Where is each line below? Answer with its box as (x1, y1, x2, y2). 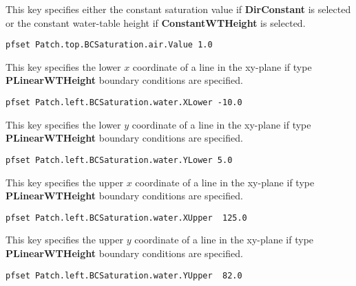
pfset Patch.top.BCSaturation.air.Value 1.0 (6, 40, 213, 50)
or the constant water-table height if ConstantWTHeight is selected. (6, 15, 306, 30)
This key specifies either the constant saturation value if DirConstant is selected (6, 2, 351, 16)
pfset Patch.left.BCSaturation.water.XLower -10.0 (6, 98, 242, 108)
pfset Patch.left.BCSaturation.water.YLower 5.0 (6, 155, 233, 165)
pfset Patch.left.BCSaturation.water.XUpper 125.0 (6, 212, 247, 223)
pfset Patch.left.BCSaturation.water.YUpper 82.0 (6, 270, 242, 280)
